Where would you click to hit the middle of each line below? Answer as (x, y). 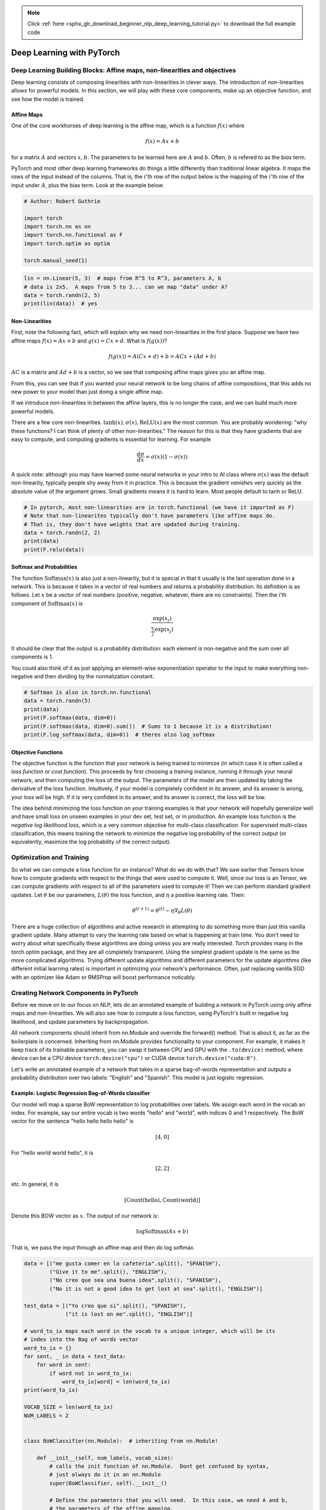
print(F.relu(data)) (54, 549)
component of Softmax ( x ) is (47, 603)
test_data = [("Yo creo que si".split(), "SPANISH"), (105, 1306)
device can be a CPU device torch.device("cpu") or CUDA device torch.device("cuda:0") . (134, 1058)
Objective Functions (37, 752)
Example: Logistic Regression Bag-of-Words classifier (81, 1093)
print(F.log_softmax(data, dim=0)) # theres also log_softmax (120, 734)
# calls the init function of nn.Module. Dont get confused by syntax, (159, 1466)
